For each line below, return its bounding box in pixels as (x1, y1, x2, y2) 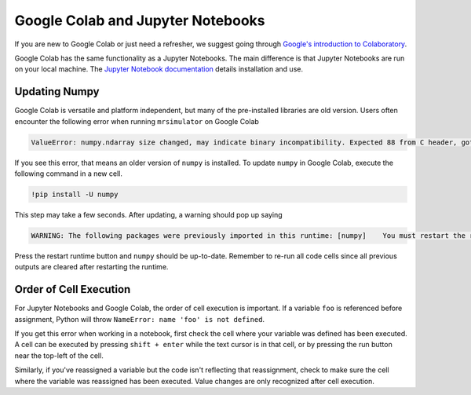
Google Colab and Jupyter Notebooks (14, 12, 265, 29)
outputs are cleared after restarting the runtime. (14, 262, 169, 272)
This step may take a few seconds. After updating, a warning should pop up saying (14, 210, 283, 219)
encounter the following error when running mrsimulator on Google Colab (14, 116, 259, 126)
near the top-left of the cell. (14, 350, 104, 360)
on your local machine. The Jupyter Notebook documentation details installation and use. (14, 64, 304, 74)
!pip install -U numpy (31, 189, 119, 199)
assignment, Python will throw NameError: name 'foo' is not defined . (14, 314, 265, 324)
